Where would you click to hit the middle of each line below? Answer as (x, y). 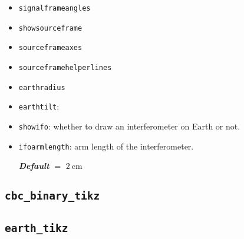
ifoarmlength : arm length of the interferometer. (106, 146)
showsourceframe (50, 28)
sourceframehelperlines (65, 67)
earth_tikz (37, 228)
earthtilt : (39, 106)
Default (34, 166)
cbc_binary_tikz (52, 196)
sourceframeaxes (50, 48)
